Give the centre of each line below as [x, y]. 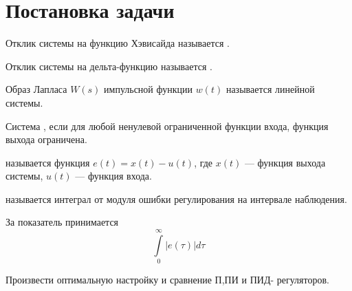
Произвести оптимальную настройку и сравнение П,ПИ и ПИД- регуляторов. [167, 280]
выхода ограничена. [46, 139]
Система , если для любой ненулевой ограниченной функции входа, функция [167, 126]
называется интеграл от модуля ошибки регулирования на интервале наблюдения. [176, 198]
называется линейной [270, 89]
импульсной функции [148, 89]
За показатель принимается [62, 222]
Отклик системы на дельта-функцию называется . [109, 66]
